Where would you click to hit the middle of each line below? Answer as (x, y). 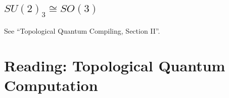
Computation (51, 85)
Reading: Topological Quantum (115, 65)
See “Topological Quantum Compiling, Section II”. (82, 30)
